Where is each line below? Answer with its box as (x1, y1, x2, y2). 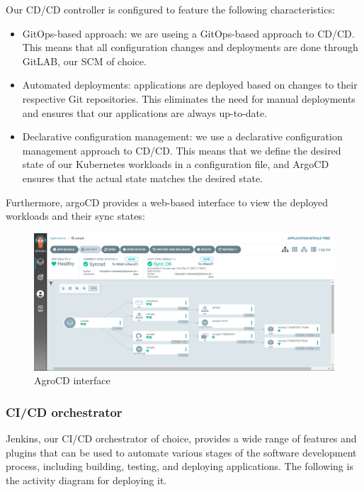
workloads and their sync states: (6, 208, 145, 223)
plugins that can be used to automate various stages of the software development (6, 445, 357, 459)
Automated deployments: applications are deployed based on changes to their (22, 77, 358, 92)
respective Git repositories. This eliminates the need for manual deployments (22, 91, 356, 106)
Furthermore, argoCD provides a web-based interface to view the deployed (6, 194, 328, 209)
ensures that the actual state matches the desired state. (22, 170, 263, 185)
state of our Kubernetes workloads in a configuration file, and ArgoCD (22, 157, 329, 172)
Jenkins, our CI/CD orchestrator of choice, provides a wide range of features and (6, 430, 357, 445)
